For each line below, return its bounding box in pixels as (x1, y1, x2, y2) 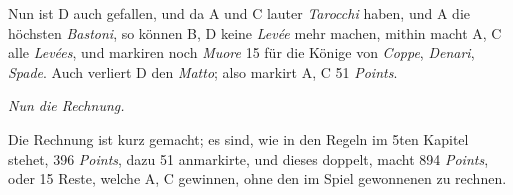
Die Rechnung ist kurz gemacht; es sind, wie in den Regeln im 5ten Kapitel (8, 128, 469, 149)
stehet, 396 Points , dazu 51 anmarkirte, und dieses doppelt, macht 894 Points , (8, 148, 489, 169)
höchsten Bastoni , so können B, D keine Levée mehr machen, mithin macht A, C (8, 22, 502, 43)
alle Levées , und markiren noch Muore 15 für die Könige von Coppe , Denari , (8, 42, 475, 63)
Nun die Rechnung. (8, 95, 125, 116)
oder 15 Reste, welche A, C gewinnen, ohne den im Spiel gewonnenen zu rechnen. (8, 168, 507, 189)
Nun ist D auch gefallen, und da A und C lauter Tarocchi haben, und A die (8, 3, 470, 23)
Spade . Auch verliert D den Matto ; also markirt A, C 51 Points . (8, 61, 398, 82)
